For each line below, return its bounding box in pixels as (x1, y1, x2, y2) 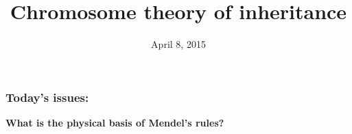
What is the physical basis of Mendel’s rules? (5, 116, 224, 130)
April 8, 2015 (151, 37, 206, 51)
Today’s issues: (5, 88, 89, 105)
